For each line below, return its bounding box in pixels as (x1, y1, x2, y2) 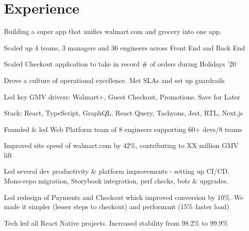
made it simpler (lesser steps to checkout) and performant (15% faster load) (4, 201, 230, 212)
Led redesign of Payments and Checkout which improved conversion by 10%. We (4, 192, 244, 202)
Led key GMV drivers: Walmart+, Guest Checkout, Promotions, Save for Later (4, 91, 240, 101)
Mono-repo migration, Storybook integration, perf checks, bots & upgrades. (4, 176, 229, 186)
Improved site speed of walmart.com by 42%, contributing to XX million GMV (4, 140, 239, 150)
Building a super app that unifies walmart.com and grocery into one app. (4, 26, 222, 36)
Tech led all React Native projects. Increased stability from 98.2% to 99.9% (4, 217, 228, 228)
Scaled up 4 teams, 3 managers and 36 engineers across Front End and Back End (4, 42, 245, 52)
